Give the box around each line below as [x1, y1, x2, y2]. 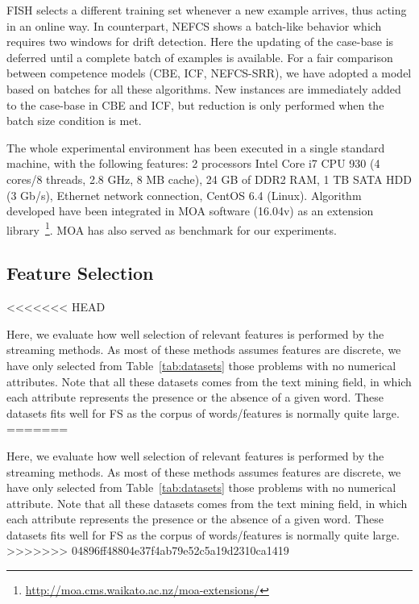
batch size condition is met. [6, 112, 142, 129]
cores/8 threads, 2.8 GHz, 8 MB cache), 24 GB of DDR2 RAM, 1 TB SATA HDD [6, 170, 413, 187]
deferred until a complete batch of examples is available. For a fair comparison [6, 48, 393, 65]
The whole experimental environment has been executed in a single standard [6, 139, 385, 156]
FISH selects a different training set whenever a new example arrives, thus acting [6, 2, 407, 18]
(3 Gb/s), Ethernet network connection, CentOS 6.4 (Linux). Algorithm [6, 186, 362, 203]
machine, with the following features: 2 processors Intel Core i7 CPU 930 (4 [6, 155, 380, 172]
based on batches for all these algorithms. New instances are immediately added [6, 80, 401, 97]
